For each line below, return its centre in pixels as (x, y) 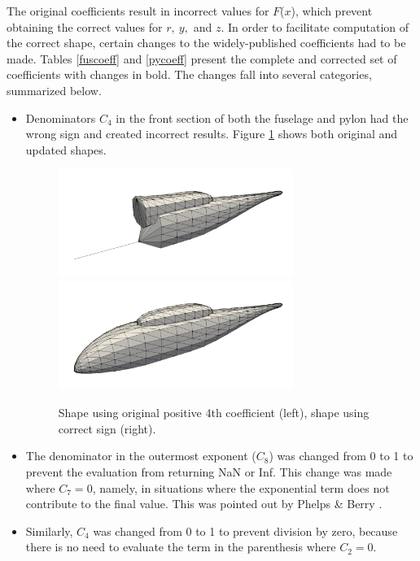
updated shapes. (66, 149)
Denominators (61, 117)
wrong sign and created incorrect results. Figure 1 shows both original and (212, 134)
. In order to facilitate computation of (315, 26)
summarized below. (54, 90)
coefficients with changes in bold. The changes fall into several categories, (189, 74)
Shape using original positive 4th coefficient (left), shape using (214, 413)
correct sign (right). (107, 428)
